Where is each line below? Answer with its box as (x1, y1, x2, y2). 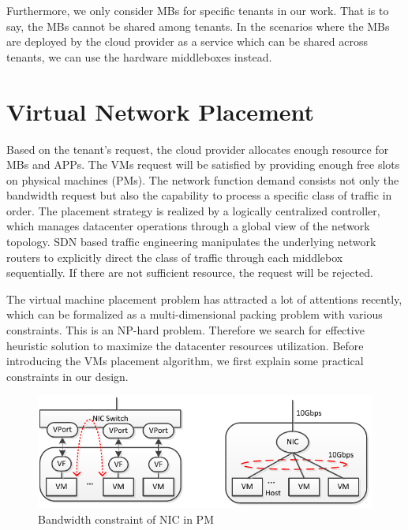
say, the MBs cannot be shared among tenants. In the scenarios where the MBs (6, 17, 390, 34)
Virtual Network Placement (6, 95, 315, 127)
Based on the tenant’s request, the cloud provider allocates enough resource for (6, 140, 389, 157)
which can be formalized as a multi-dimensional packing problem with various (6, 306, 383, 323)
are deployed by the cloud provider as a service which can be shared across (6, 33, 368, 50)
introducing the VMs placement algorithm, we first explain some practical (6, 353, 364, 369)
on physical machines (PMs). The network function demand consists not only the (6, 171, 399, 188)
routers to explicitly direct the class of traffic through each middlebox (6, 248, 343, 265)
